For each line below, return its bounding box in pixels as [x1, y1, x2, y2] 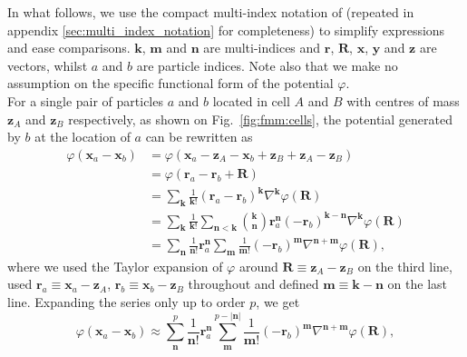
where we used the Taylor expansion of [7, 256, 223, 275]
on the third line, [357, 256, 452, 275]
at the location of [34, 127, 131, 146]
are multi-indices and [203, 38, 321, 57]
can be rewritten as [145, 127, 253, 146]
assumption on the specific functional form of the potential [7, 74, 334, 93]
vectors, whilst [7, 55, 88, 74]
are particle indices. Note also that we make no [136, 55, 398, 74]
